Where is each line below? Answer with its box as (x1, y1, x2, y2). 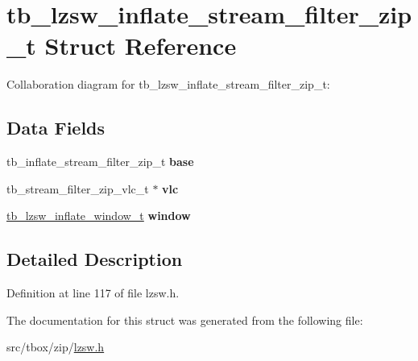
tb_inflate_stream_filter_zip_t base (6, 153, 194, 170)
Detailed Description (6, 247, 183, 272)
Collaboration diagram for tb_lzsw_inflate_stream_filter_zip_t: (6, 76, 330, 93)
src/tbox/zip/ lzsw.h (6, 338, 105, 355)
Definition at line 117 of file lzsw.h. (6, 284, 180, 301)
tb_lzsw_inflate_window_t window (6, 207, 191, 224)
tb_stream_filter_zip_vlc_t (6, 180, 149, 197)
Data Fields (6, 115, 106, 140)
